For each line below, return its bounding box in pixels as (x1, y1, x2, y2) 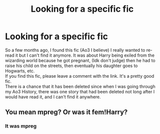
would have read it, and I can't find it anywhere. (5, 94, 101, 100)
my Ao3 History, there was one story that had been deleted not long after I (5, 89, 155, 94)
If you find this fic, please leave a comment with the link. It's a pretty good (5, 73, 155, 79)
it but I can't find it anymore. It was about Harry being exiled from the (15, 52, 155, 58)
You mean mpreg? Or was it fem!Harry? (5, 108, 128, 116)
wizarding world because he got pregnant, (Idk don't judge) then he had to (5, 57, 156, 63)
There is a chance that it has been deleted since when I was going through (5, 83, 156, 89)
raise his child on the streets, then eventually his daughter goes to (5, 63, 138, 68)
